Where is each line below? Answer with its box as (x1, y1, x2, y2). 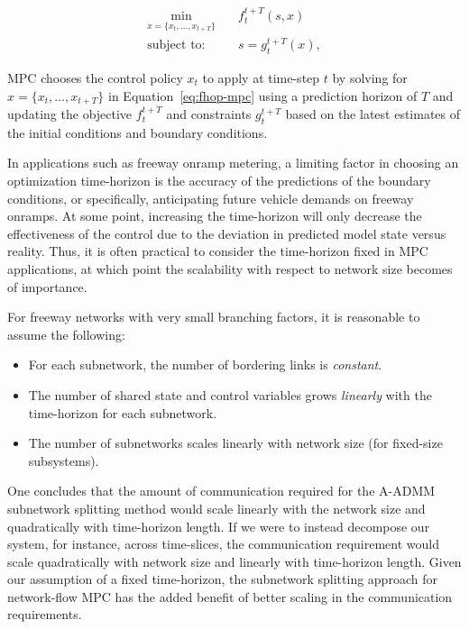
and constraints (166, 105, 252, 123)
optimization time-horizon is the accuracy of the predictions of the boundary (7, 171, 431, 189)
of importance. (7, 277, 87, 296)
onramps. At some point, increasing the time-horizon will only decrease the (7, 206, 422, 225)
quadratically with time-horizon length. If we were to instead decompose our (7, 516, 430, 535)
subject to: (147, 39, 206, 52)
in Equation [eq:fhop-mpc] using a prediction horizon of (108, 86, 418, 105)
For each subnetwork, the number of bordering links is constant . (28, 355, 382, 374)
